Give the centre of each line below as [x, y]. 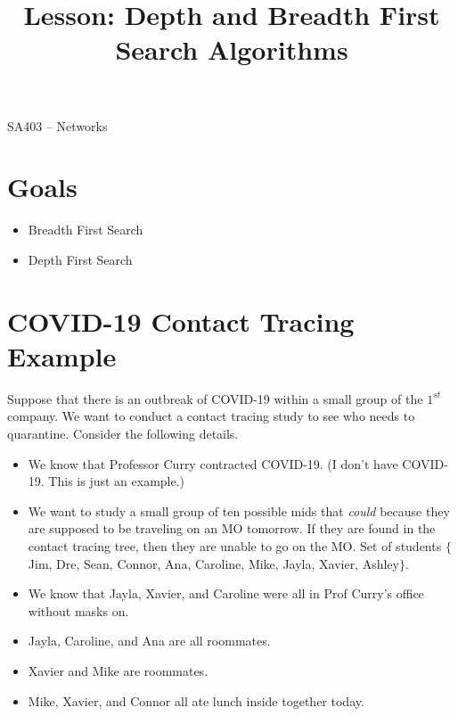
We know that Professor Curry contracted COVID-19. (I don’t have [213, 463]
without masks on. [78, 610]
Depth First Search [80, 259]
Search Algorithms [232, 49]
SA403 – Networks [57, 125]
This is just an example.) [117, 481]
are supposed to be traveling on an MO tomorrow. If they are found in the [232, 528]
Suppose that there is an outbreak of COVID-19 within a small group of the [215, 398]
